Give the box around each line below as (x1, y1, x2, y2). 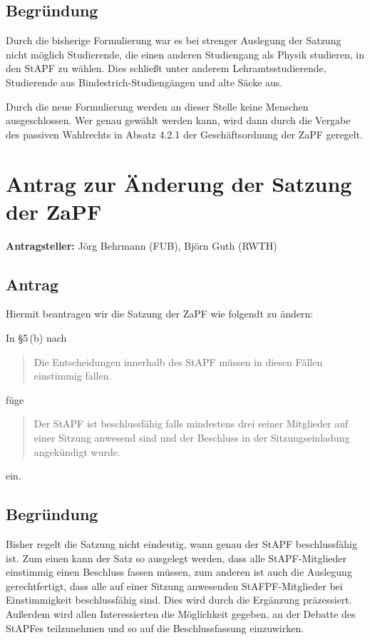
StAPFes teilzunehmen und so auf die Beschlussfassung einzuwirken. (6, 620, 304, 635)
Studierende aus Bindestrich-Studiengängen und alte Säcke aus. (6, 74, 283, 89)
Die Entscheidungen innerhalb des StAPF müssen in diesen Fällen (34, 354, 323, 369)
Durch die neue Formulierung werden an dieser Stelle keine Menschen (6, 98, 309, 113)
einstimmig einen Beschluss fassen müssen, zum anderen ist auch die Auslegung (6, 564, 352, 579)
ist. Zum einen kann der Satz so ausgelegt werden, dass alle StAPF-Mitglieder (6, 550, 347, 565)
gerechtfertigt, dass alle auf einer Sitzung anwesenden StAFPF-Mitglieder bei (6, 578, 343, 593)
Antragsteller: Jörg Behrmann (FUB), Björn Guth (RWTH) (6, 238, 277, 253)
